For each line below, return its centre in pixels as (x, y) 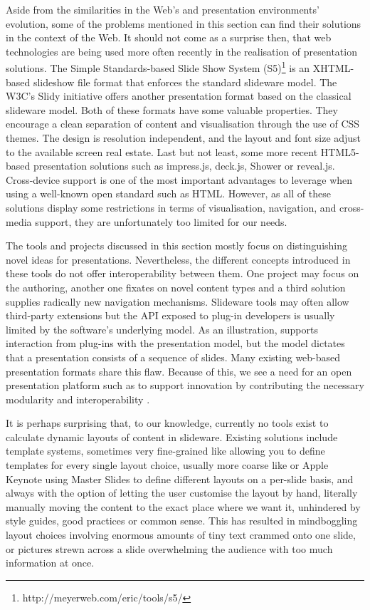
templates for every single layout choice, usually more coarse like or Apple (167, 465)
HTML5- (340, 151)
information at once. (50, 563)
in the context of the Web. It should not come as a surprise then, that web (169, 37)
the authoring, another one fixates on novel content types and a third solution (176, 287)
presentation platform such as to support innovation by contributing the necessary (185, 385)
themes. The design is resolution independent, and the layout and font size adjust (184, 138)
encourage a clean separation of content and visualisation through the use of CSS (183, 124)
